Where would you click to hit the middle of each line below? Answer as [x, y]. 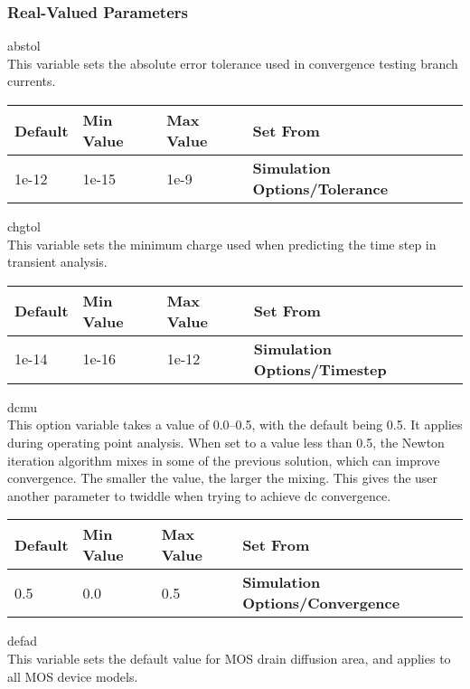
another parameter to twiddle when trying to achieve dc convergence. [199, 495]
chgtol [24, 226]
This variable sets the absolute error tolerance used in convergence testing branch [233, 63]
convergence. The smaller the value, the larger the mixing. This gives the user [223, 478]
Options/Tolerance [320, 189]
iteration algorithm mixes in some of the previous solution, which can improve [224, 460]
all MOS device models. [73, 676]
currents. [32, 81]
